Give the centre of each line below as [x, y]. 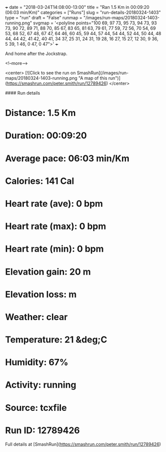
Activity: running [41, 385]
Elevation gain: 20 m [48, 272]
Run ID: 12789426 [43, 430]
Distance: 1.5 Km [40, 113]
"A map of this [93, 78]
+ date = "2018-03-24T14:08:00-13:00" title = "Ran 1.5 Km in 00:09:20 [77, 7]
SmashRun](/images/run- [103, 73]
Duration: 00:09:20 [46, 136]
